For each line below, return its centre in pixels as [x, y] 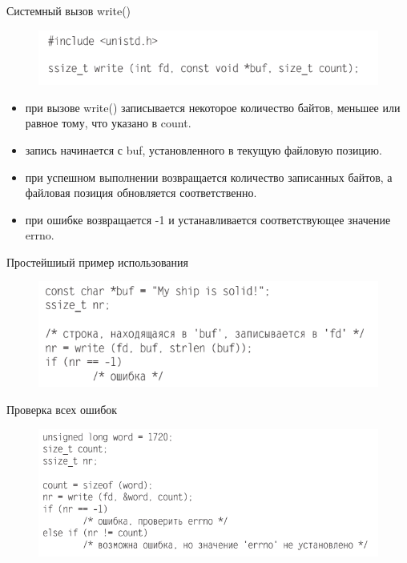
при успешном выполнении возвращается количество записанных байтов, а [209, 177]
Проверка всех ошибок [62, 409]
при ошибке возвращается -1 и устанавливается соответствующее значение [208, 219]
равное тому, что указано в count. [108, 123]
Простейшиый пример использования [97, 261]
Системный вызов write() [69, 10]
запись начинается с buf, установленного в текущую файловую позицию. [203, 149]
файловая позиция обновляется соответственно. [141, 193]
